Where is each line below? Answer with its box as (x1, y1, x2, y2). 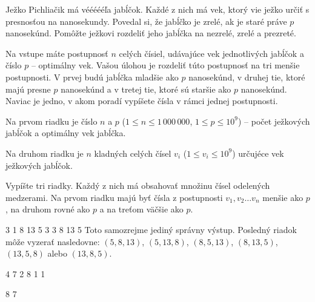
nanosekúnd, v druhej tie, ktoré (188, 70, 305, 83)
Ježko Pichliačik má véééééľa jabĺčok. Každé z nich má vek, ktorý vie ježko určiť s (5, 3, 310, 15)
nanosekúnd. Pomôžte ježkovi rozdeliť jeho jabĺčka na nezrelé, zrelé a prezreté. (5, 27, 296, 39)
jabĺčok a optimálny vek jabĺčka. (5, 126, 126, 139)
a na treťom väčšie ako (99, 203, 184, 215)
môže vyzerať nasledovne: (5, 235, 100, 248)
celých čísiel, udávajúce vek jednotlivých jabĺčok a (119, 47, 304, 59)
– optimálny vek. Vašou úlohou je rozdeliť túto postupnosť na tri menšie (31, 59, 300, 71)
